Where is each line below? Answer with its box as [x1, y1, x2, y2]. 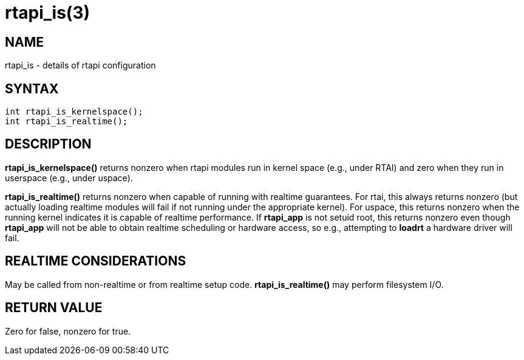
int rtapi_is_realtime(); [5, 116, 128, 127]
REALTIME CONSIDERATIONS [5, 253, 186, 269]
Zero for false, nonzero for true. [5, 325, 131, 336]
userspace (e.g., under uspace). [5, 172, 133, 183]
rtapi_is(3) [5, 2, 90, 23]
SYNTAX [5, 81, 59, 96]
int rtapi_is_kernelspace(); [5, 107, 143, 117]
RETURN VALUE [5, 300, 103, 316]
